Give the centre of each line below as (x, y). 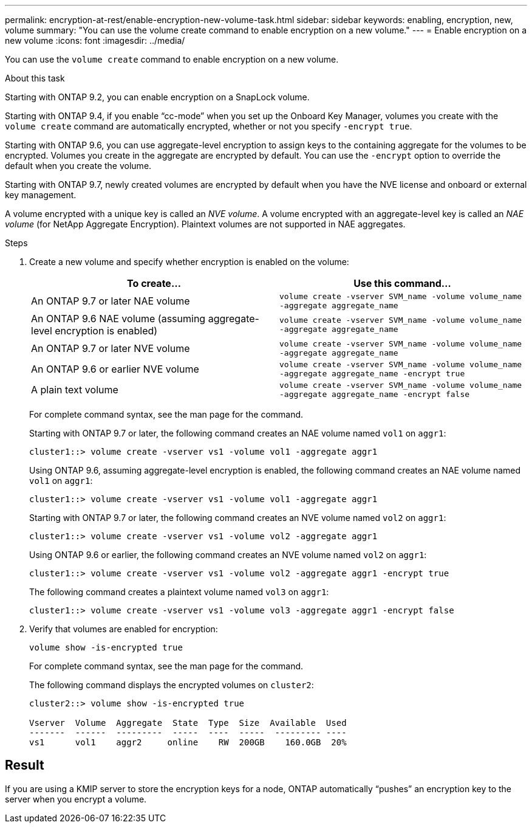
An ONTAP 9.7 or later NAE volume (111, 301)
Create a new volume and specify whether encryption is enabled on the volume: (189, 262)
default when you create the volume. (78, 166)
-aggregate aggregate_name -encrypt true (372, 374)
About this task (35, 78)
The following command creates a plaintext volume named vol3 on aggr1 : (179, 592)
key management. (41, 195)
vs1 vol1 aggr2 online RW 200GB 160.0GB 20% (188, 742)
